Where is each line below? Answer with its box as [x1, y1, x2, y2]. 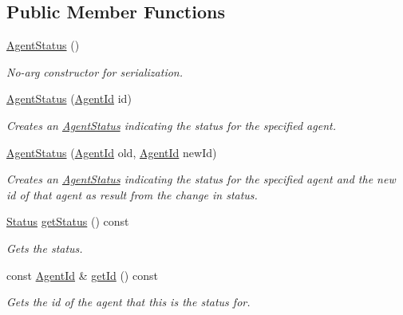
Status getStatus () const [6, 213, 129, 230]
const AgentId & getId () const [6, 266, 158, 283]
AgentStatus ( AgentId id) [6, 90, 132, 107]
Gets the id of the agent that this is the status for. [6, 293, 251, 310]
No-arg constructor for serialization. [6, 63, 184, 80]
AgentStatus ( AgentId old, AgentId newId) [6, 144, 217, 160]
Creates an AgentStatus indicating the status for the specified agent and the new [6, 171, 396, 187]
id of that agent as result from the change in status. [6, 186, 258, 203]
